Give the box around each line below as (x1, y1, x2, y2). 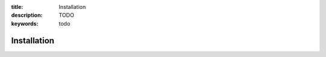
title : (11, 4, 24, 10)
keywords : (11, 20, 39, 27)
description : (11, 12, 43, 19)
